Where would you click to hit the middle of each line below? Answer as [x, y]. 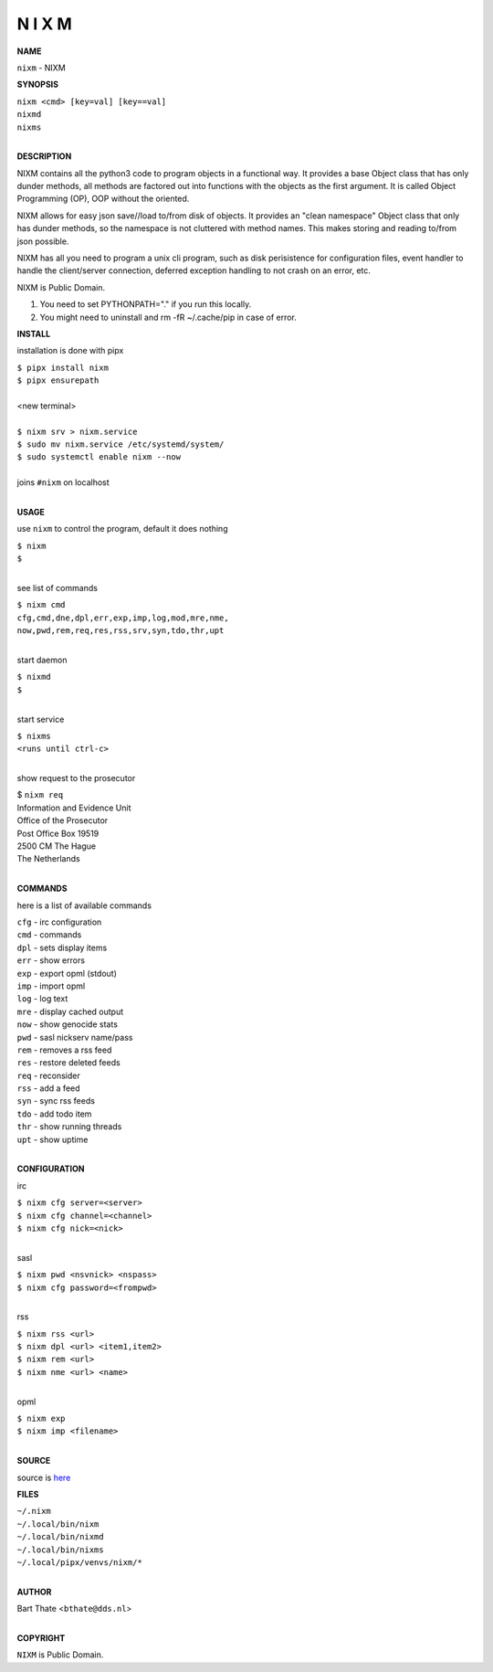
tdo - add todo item [54, 1114]
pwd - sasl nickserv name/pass [75, 1037]
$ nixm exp [41, 1419]
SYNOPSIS [38, 85]
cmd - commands [49, 935]
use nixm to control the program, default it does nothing [122, 529]
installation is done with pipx [70, 351]
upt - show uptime [52, 1139]
